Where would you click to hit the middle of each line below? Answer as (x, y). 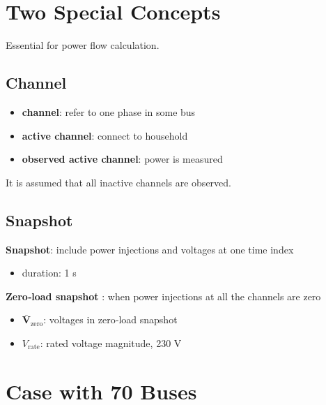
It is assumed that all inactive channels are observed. (118, 182)
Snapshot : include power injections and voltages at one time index (150, 249)
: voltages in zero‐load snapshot (110, 319)
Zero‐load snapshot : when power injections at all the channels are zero (163, 296)
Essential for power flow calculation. (83, 45)
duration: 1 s (49, 273)
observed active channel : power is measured (122, 159)
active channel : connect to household (105, 135)
